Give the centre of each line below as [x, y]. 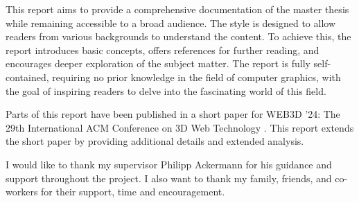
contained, [27, 77]
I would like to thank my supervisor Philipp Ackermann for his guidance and [169, 164]
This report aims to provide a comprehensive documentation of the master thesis [177, 9]
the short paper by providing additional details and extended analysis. [155, 141]
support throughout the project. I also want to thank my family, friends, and [169, 178]
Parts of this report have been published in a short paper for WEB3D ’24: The [173, 114]
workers [22, 192]
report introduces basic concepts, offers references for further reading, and [163, 50]
